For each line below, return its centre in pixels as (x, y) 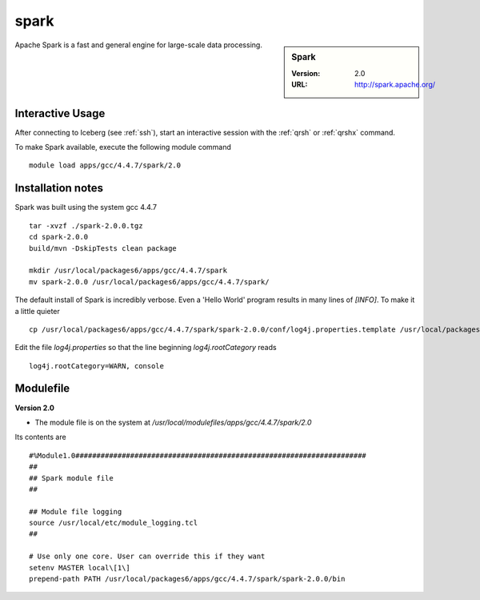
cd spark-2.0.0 (59, 237)
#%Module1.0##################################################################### (198, 455)
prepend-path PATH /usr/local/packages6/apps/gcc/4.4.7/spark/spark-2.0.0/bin (187, 579)
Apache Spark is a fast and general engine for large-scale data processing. (139, 45)
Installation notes (59, 188)
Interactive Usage (60, 113)
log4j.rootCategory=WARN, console (96, 366)
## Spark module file (71, 478)
